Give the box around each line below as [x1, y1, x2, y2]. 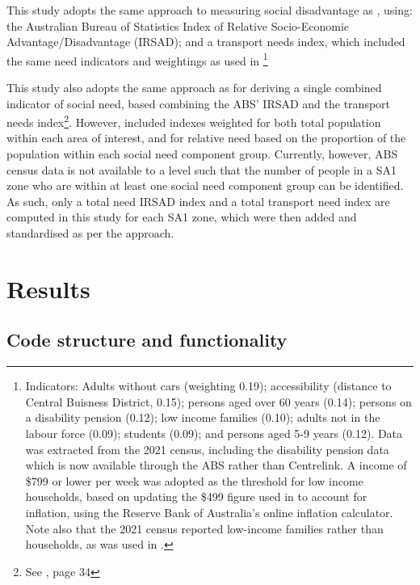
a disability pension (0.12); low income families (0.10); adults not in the [25, 409, 380, 426]
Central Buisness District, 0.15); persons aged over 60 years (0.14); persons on [25, 393, 412, 410]
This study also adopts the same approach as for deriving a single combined [6, 79, 382, 96]
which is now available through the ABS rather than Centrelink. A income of [25, 457, 407, 473]
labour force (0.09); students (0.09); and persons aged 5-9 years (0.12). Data [25, 424, 403, 441]
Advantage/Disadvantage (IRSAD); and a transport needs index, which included [6, 33, 405, 50]
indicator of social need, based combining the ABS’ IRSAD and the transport [6, 95, 391, 112]
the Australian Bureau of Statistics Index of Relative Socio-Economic [6, 17, 350, 34]
